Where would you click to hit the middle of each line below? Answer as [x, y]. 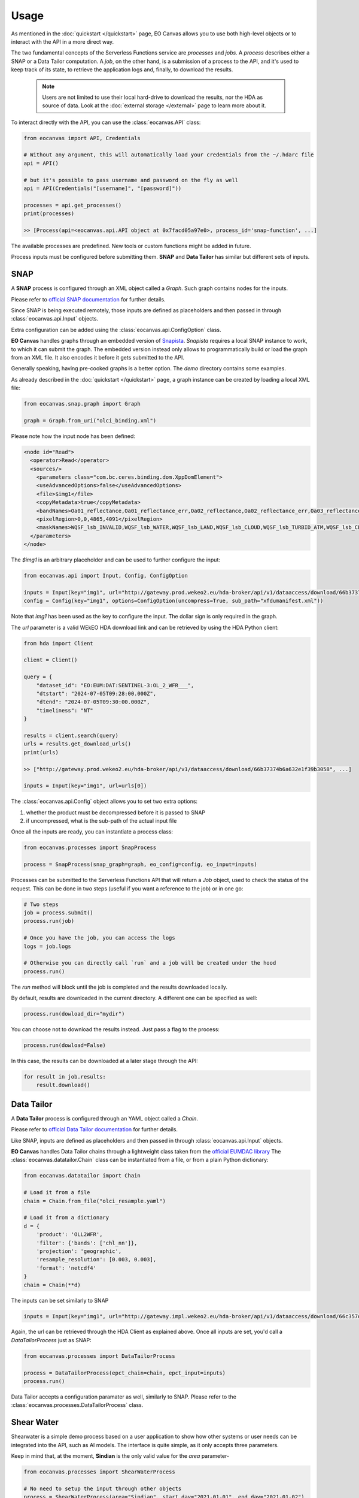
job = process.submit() [59, 913]
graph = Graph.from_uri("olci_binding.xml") [90, 420]
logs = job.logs [48, 946]
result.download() [63, 1085]
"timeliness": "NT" [65, 710]
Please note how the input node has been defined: [73, 436]
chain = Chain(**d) [52, 1285]
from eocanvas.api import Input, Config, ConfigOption [106, 576]
